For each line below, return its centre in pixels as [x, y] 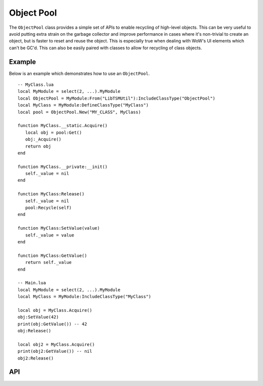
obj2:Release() [36, 358]
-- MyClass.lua [36, 85]
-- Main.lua [32, 283]
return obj [38, 146]
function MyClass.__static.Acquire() [63, 126]
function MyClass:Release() [51, 194]
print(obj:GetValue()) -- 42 [52, 324]
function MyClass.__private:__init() [63, 167]
